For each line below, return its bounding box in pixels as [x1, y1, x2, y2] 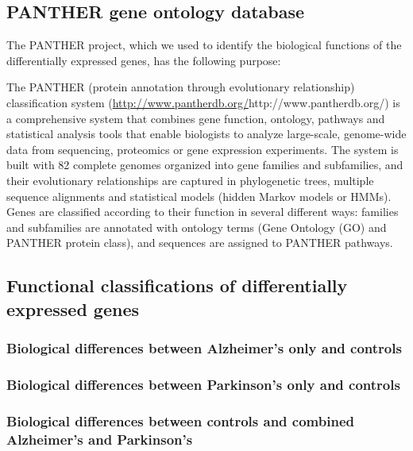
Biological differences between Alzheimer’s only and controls [6, 338, 402, 358]
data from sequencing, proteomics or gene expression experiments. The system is [6, 141, 399, 157]
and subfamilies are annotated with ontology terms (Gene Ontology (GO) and [6, 218, 387, 235]
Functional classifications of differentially [6, 273, 348, 298]
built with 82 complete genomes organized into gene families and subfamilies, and [6, 156, 403, 173]
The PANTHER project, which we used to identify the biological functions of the [6, 37, 402, 53]
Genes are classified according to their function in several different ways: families [6, 203, 399, 220]
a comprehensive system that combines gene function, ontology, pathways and [6, 110, 385, 126]
